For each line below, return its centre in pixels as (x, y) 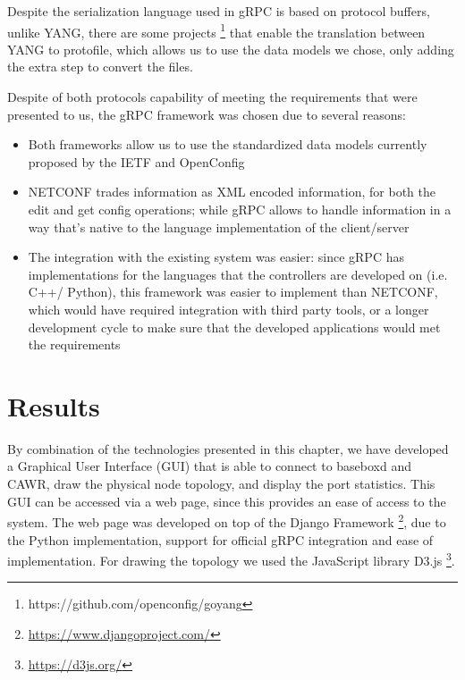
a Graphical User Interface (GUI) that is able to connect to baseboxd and (210, 466)
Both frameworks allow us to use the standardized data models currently (228, 144)
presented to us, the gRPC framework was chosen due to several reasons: (207, 114)
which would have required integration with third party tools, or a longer (228, 309)
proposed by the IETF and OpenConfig (136, 161)
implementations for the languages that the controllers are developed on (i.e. (238, 274)
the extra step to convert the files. (100, 67)
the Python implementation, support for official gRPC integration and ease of (220, 539)
